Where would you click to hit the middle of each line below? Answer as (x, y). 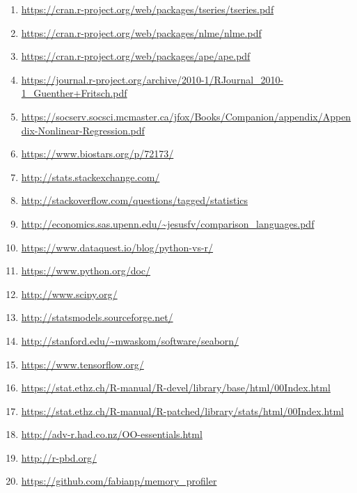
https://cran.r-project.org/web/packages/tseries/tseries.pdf (148, 9)
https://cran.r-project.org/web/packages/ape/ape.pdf (136, 56)
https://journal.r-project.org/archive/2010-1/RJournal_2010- (152, 79)
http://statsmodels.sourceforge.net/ (97, 317)
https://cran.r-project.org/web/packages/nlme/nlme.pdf (141, 32)
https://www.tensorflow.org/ (82, 364)
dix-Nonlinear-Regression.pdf (83, 130)
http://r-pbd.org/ (59, 457)
